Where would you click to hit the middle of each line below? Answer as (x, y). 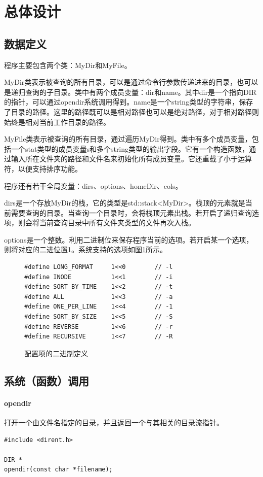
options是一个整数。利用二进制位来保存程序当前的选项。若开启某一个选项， (129, 239)
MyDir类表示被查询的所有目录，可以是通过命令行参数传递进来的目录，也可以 (131, 82)
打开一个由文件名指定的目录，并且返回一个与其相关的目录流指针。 (114, 422)
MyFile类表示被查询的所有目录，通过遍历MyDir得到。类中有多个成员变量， (128, 139)
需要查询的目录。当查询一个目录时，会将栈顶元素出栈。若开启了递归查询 (131, 212)
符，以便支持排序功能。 (43, 168)
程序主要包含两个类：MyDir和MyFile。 (68, 65)
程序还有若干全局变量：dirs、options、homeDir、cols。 (93, 185)
